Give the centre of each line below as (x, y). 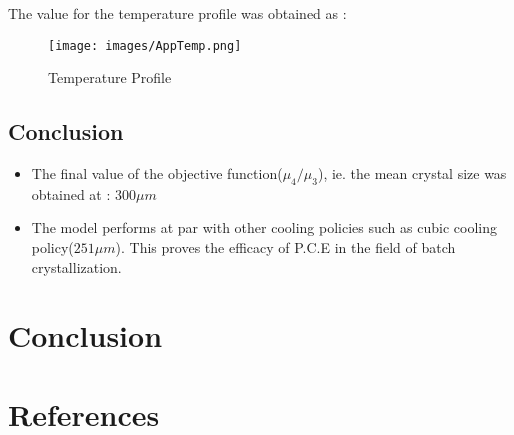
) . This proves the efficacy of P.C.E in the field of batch (285, 247)
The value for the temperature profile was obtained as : (177, 13)
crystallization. (76, 266)
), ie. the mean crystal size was (412, 173)
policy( (52, 247)
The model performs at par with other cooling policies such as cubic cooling (264, 227)
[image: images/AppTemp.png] (145, 45)
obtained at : (71, 193)
